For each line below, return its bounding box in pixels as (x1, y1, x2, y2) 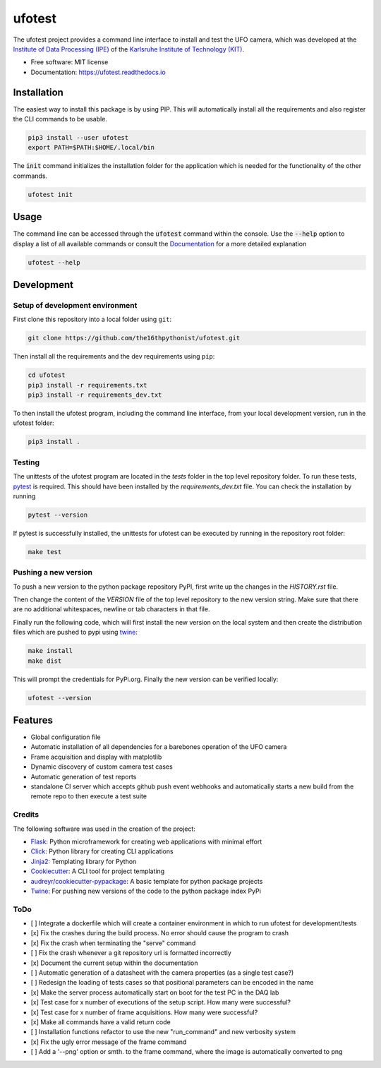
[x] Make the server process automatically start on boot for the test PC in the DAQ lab (30, 988, 279, 997)
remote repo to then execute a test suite (30, 792, 147, 800)
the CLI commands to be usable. (13, 115, 107, 124)
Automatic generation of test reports (30, 772, 137, 781)
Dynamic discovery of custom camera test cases (30, 762, 173, 771)
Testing (13, 457, 40, 467)
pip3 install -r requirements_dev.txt (28, 391, 162, 399)
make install (28, 647, 73, 655)
